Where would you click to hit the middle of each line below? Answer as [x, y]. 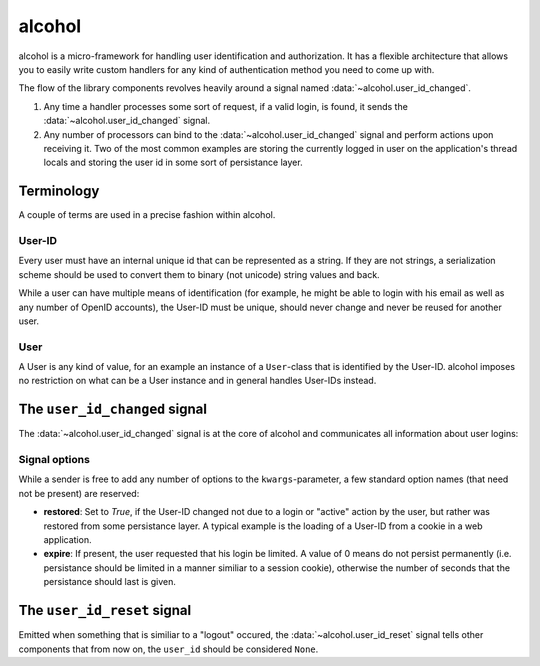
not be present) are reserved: [79, 493]
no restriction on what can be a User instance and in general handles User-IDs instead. [197, 381]
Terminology [59, 191]
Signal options [54, 460]
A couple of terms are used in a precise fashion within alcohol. [147, 215]
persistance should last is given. [110, 582]
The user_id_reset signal [105, 610]
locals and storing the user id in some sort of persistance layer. [173, 162]
